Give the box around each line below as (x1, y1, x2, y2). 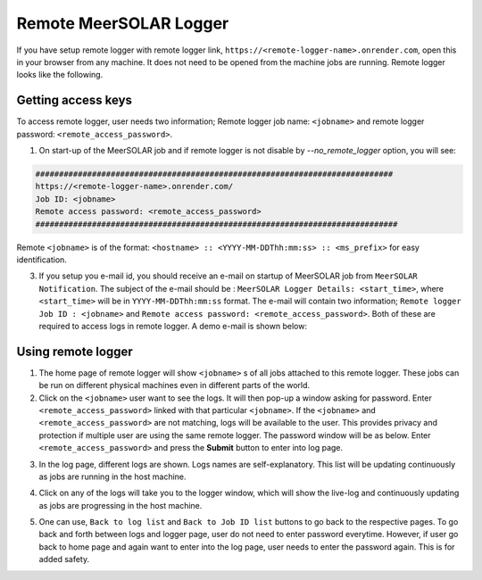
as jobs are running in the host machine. (38, 471, 187, 482)
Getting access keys (16, 93, 133, 108)
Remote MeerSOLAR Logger (16, 13, 229, 33)
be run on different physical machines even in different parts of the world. (38, 380, 311, 391)
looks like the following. (16, 70, 104, 80)
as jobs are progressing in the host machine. (38, 500, 203, 510)
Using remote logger (16, 344, 133, 359)
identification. (16, 254, 67, 265)
